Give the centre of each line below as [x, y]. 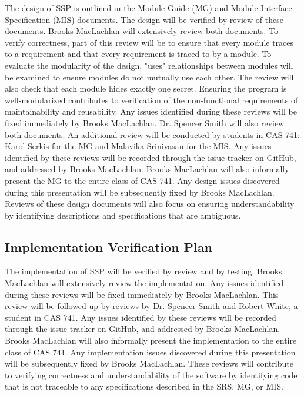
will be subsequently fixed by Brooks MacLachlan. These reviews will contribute [149, 363]
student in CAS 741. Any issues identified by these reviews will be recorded [141, 317]
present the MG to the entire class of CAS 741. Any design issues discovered [142, 180]
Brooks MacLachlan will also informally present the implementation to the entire [151, 340]
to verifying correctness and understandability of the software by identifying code [151, 375]
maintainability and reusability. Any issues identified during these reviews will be [151, 111]
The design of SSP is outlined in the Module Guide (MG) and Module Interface [148, 8]
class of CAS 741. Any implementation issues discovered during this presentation [150, 352]
